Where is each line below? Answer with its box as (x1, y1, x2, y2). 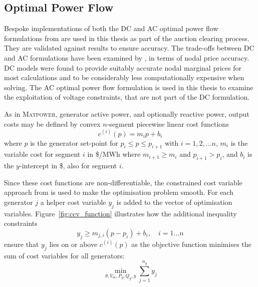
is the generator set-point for (30, 137, 118, 148)
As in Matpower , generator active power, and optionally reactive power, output (4, 108, 249, 119)
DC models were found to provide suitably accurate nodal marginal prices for (4, 62, 241, 73)
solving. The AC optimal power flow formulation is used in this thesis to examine (4, 82, 253, 92)
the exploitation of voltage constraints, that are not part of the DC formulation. (4, 92, 250, 102)
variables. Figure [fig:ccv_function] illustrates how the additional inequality (4, 208, 237, 218)
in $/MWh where (87, 149, 141, 159)
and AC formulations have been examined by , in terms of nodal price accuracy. (4, 52, 249, 63)
